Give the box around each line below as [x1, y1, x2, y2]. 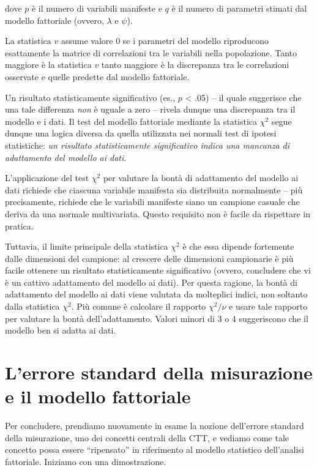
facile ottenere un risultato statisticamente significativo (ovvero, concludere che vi [5, 264, 311, 277]
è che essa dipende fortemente [182, 240, 294, 253]
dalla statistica [5, 300, 60, 313]
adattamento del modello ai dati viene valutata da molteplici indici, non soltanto [5, 288, 308, 300]
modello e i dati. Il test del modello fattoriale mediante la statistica [5, 114, 258, 127]
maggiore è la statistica [5, 58, 92, 71]
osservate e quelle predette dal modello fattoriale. [5, 70, 190, 83]
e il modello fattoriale [5, 384, 191, 409]
